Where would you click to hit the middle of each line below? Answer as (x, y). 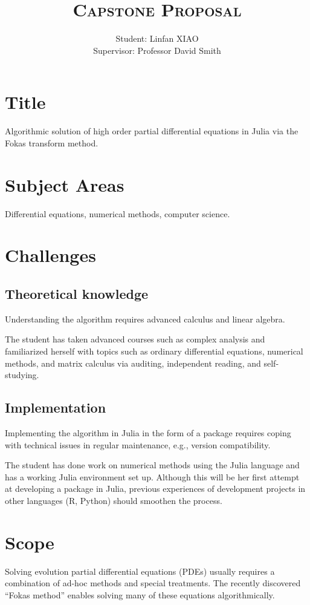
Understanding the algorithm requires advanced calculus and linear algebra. (145, 319)
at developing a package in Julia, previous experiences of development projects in (155, 489)
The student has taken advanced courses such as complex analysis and (135, 339)
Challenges (50, 255)
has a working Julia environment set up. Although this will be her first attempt (152, 476)
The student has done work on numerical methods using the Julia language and (152, 465)
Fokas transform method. (52, 142)
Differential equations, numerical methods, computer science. (118, 213)
